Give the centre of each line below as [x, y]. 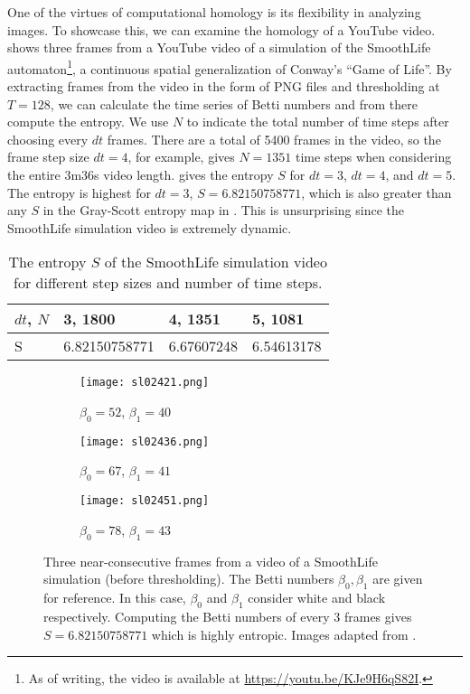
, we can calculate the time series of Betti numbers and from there [234, 103]
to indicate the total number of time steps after [318, 122]
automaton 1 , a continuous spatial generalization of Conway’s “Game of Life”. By [230, 67]
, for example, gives [181, 157]
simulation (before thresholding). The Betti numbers [189, 579]
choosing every [48, 139]
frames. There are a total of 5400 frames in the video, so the [274, 139]
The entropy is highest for [79, 192]
